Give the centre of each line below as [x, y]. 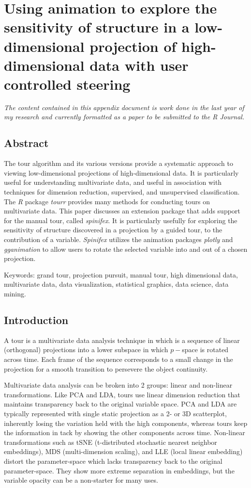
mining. [15, 293]
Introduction [36, 319]
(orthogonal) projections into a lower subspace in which [86, 350]
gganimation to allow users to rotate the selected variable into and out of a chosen [126, 249]
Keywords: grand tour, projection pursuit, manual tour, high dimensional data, [121, 274]
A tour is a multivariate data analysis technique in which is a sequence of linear [122, 340]
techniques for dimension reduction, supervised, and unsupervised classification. [122, 192]
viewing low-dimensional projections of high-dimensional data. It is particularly [121, 172]
